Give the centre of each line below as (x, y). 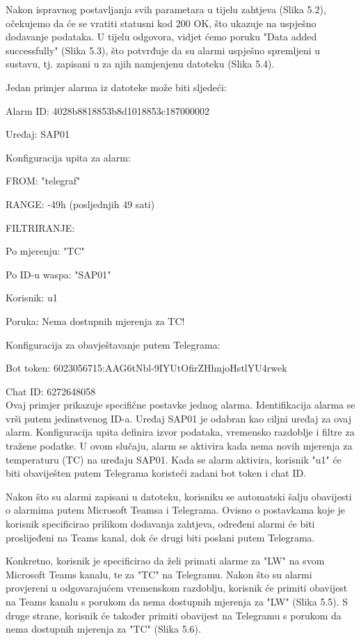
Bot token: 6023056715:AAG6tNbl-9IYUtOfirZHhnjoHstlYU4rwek (146, 368)
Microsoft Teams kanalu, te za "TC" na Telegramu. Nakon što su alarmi (159, 574)
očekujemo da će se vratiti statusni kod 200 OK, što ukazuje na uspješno (161, 23)
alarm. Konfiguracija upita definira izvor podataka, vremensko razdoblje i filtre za (180, 432)
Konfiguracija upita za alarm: (68, 157)
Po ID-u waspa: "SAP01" (58, 274)
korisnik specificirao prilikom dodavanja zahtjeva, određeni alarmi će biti (160, 524)
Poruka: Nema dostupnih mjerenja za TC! (95, 320)
